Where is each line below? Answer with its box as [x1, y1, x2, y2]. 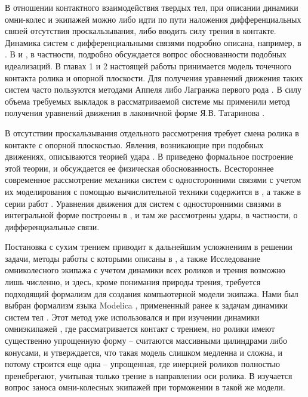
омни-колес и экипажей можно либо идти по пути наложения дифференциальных [5, 13, 301, 25]
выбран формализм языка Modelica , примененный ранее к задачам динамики [5, 299, 288, 312]
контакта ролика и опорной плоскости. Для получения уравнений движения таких [5, 71, 303, 84]
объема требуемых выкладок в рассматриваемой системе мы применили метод [5, 94, 290, 107]
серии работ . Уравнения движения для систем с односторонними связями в [5, 197, 281, 209]
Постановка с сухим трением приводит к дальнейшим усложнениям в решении [5, 240, 292, 253]
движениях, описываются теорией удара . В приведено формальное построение [5, 150, 293, 163]
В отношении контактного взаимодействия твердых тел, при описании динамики [5, 1, 298, 13]
